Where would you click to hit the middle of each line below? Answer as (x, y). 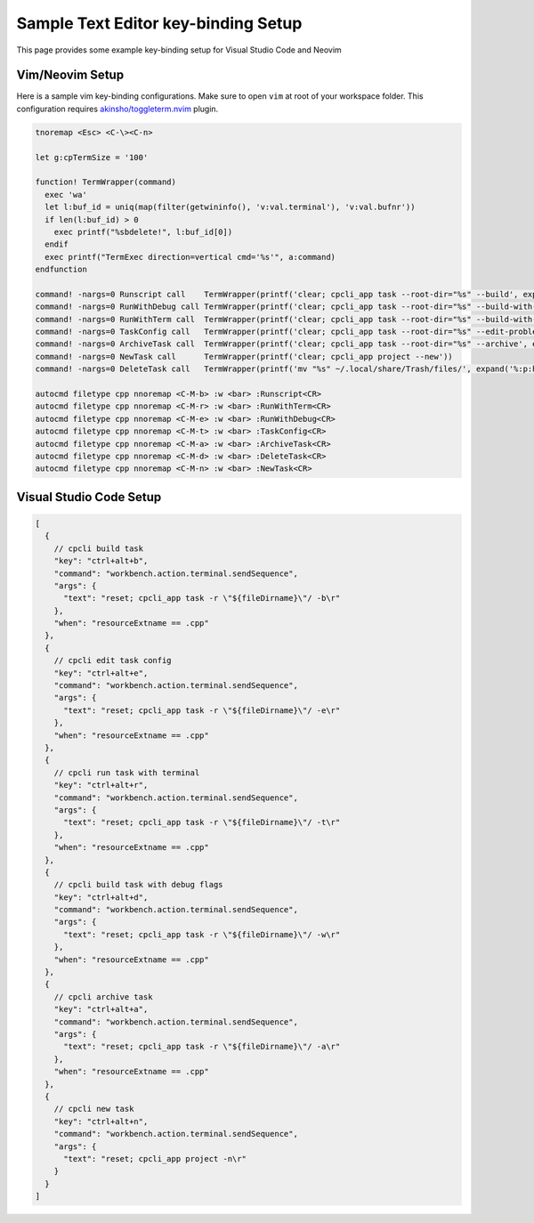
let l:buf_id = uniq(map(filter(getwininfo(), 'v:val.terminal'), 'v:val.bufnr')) (230, 207)
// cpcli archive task (103, 996)
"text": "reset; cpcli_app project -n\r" (155, 1158)
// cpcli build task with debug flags (138, 885)
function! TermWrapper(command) (106, 182)
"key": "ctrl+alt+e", (101, 673)
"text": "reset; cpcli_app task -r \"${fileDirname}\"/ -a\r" (202, 1047)
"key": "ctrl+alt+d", (101, 897)
